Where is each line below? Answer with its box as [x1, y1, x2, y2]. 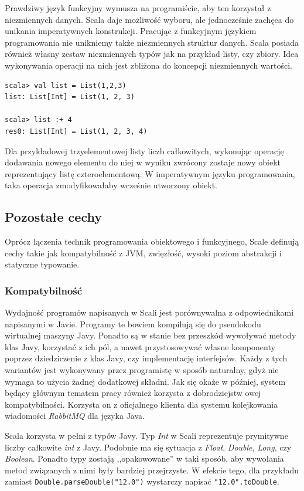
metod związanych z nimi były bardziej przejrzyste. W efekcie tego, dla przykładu [5, 463, 299, 476]
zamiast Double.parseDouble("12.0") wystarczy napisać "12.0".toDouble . [5, 475, 279, 487]
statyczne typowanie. [5, 258, 80, 270]
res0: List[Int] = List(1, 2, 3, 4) [5, 127, 148, 136]
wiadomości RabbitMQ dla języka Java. [5, 409, 145, 422]
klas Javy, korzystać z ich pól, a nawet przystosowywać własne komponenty [5, 340, 275, 353]
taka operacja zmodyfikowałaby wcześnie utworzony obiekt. [5, 179, 218, 191]
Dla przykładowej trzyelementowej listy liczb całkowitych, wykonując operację [5, 144, 284, 157]
